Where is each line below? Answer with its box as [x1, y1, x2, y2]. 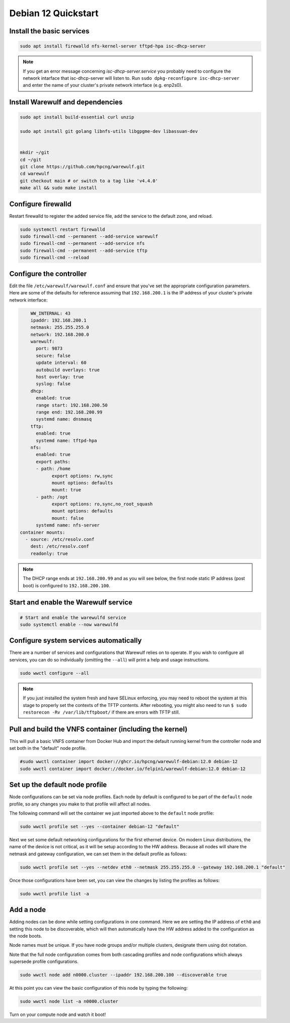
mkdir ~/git [20, 149, 50, 156]
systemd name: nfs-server [36, 523, 100, 528]
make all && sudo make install [20, 185, 98, 191]
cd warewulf [20, 171, 50, 177]
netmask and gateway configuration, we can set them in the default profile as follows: [9, 851, 187, 857]
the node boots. [9, 933, 42, 939]
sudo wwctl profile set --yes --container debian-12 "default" [20, 824, 180, 829]
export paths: [36, 458, 70, 465]
